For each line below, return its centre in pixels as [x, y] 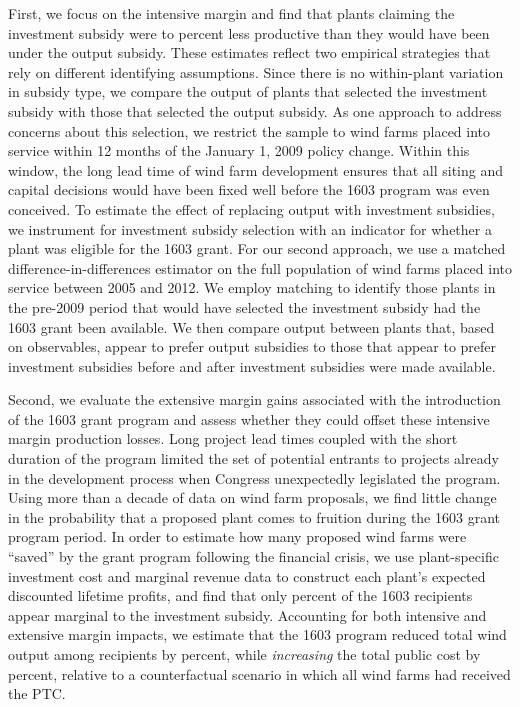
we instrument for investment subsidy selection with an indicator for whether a [250, 228]
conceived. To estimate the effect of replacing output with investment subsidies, [251, 208]
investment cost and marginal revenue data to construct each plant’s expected [247, 575]
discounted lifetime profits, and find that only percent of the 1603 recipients [240, 595]
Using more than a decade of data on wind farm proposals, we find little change [252, 497]
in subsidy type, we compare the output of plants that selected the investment [248, 91]
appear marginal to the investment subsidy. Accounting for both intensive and [247, 614]
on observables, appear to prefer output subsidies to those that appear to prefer [252, 346]
